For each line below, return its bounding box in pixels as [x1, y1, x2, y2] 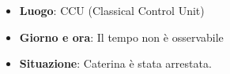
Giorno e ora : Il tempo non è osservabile [19, 28, 224, 45]
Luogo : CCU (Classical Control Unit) [19, 2, 205, 18]
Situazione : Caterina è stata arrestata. [19, 55, 212, 72]
